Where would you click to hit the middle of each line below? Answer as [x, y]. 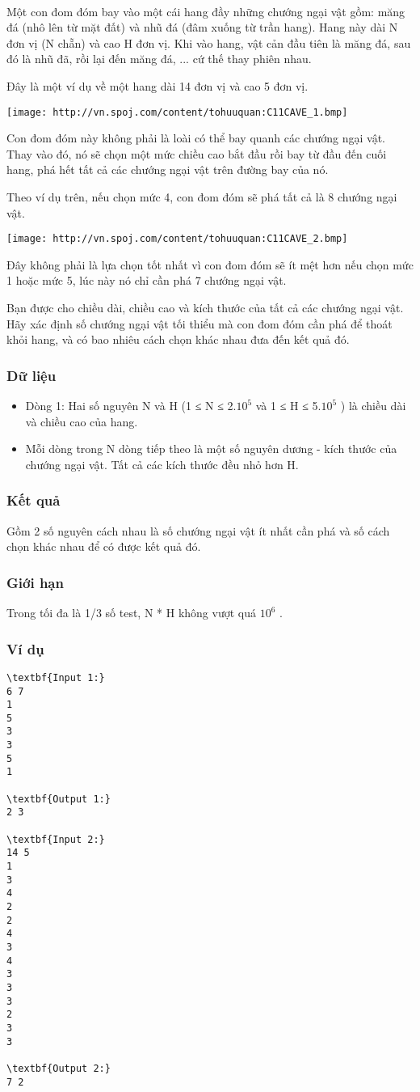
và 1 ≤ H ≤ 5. [288, 406]
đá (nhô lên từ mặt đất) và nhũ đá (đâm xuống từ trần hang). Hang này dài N [202, 27]
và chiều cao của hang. [82, 421]
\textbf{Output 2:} [59, 1068]
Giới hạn [35, 582]
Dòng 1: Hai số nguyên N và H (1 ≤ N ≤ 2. [131, 406]
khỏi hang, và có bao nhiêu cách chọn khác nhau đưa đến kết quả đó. [178, 339]
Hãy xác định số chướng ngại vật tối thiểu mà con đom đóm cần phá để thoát [199, 323]
